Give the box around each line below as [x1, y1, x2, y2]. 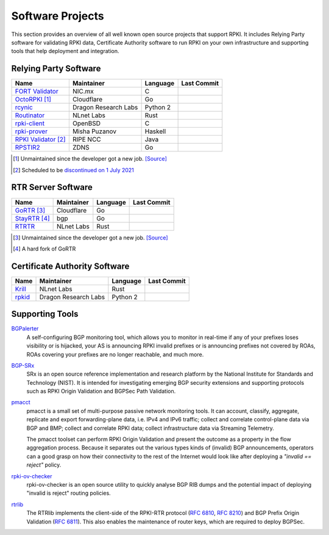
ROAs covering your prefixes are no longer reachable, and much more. [26, 351, 204, 358]
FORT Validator [15, 87, 58, 96]
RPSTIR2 [15, 144, 41, 152]
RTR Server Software [11, 182, 93, 192]
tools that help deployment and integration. [11, 48, 119, 55]
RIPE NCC [72, 135, 102, 144]
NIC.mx [72, 87, 94, 96]
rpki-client [15, 119, 45, 128]
